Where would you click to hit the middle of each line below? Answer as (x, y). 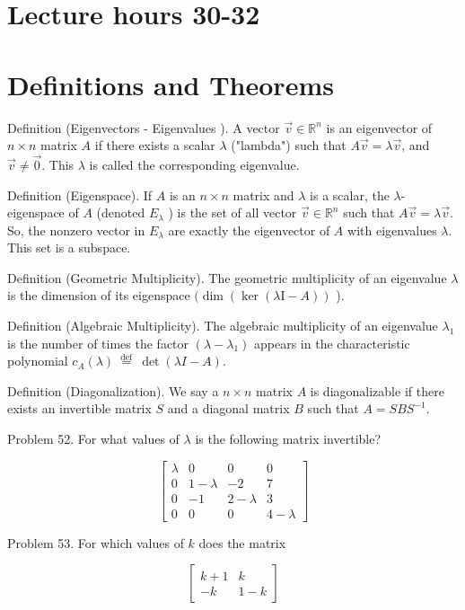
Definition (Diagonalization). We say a (113, 390)
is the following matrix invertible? (288, 439)
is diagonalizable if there (377, 390)
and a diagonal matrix (228, 408)
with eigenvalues (392, 230)
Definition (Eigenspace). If (80, 194)
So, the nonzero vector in (76, 230)
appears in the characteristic (332, 343)
